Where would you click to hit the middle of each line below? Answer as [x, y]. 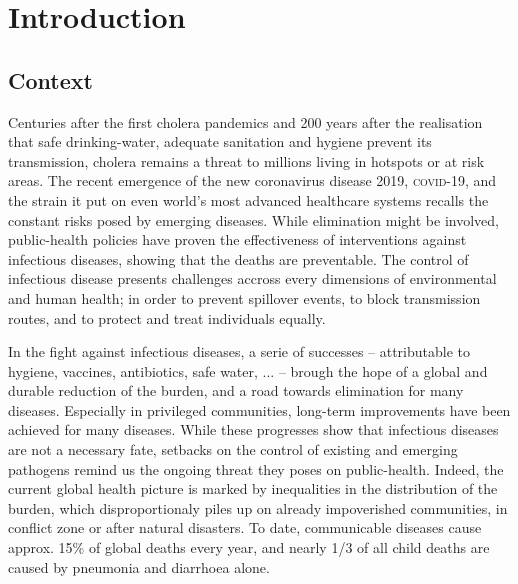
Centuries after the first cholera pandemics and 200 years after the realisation [245, 121]
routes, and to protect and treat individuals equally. [167, 317]
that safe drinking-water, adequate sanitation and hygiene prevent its [220, 141]
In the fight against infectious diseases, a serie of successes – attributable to [239, 351]
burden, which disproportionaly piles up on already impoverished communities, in [258, 507]
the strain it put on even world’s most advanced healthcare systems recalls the [248, 199]
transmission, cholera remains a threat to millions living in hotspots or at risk [246, 160]
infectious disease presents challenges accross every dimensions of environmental [252, 278]
